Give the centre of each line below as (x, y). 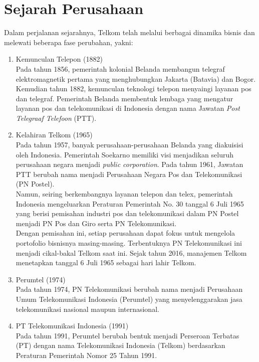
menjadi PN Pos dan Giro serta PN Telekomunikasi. (96, 223)
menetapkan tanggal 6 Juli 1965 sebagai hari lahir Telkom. (106, 262)
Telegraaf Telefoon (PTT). (56, 118)
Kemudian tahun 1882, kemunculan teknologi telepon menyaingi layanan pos (134, 88)
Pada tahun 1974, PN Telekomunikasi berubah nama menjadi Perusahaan (129, 289)
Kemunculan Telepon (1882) (59, 59)
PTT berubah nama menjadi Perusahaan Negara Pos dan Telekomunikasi (129, 174)
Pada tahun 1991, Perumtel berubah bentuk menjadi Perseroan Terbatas (127, 335)
